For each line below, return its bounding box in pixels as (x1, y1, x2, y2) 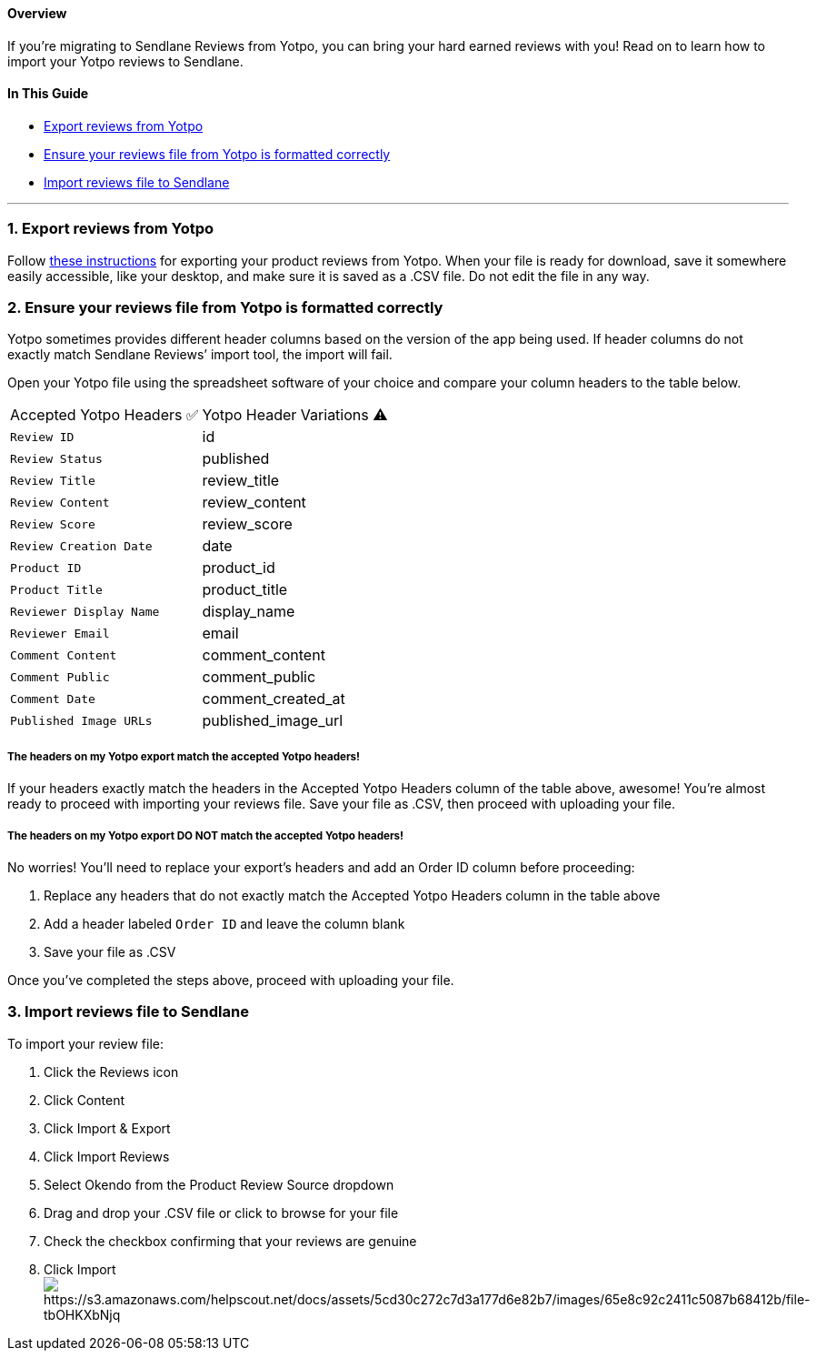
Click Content (44, 1091, 125, 1108)
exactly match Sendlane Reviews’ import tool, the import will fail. (7, 347, 393, 363)
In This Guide (7, 86, 89, 102)
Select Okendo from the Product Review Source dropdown (44, 1176, 394, 1192)
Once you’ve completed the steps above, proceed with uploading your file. (7, 971, 454, 988)
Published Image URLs (10, 713, 153, 728)
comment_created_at (202, 689, 345, 709)
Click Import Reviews (44, 1148, 170, 1164)
